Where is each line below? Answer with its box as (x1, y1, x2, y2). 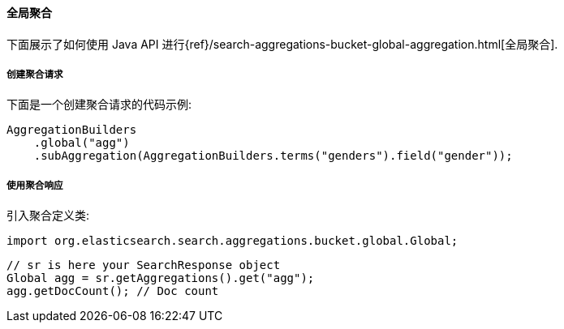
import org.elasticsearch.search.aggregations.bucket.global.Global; (6, 234, 459, 248)
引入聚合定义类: (6, 208, 90, 223)
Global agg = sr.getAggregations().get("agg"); (6, 271, 315, 285)
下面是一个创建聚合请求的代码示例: (6, 97, 192, 112)
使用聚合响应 (6, 179, 63, 191)
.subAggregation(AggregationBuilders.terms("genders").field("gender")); (33, 149, 513, 163)
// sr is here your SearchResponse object (6, 258, 281, 272)
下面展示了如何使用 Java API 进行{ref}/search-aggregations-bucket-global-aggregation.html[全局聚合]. (6, 36, 558, 51)
